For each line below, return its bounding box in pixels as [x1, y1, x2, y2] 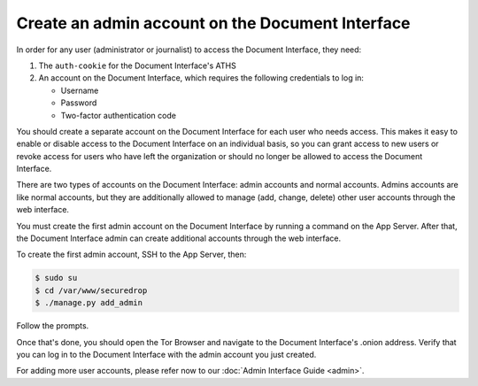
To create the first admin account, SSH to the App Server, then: [16, 249, 247, 260]
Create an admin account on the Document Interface [16, 13, 411, 33]
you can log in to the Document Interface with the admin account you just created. [16, 349, 317, 359]
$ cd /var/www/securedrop [35, 285, 148, 296]
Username [60, 85, 99, 96]
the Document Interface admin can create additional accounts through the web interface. [16, 233, 342, 243]
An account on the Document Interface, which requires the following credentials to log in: [38, 73, 365, 83]
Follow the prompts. [16, 320, 89, 331]
